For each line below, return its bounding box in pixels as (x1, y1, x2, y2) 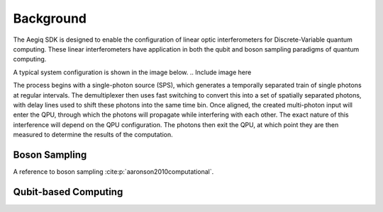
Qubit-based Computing (13, 186, 123, 198)
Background (13, 11, 87, 26)
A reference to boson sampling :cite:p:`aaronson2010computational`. (13, 167, 214, 176)
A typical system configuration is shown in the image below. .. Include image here (13, 68, 252, 76)
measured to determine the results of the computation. (13, 131, 173, 139)
